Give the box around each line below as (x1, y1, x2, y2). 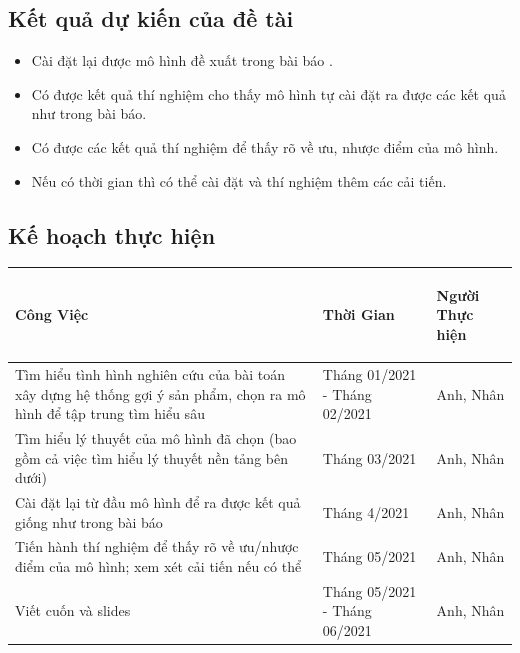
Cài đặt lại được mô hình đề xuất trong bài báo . (31, 50, 333, 71)
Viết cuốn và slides (15, 600, 131, 621)
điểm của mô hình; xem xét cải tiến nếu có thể (15, 556, 302, 576)
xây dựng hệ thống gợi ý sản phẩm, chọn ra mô (15, 383, 306, 404)
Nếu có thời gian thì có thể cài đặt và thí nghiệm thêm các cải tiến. (31, 170, 447, 191)
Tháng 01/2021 (322, 363, 417, 384)
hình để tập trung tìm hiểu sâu (15, 403, 205, 424)
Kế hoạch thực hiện (8, 219, 216, 250)
